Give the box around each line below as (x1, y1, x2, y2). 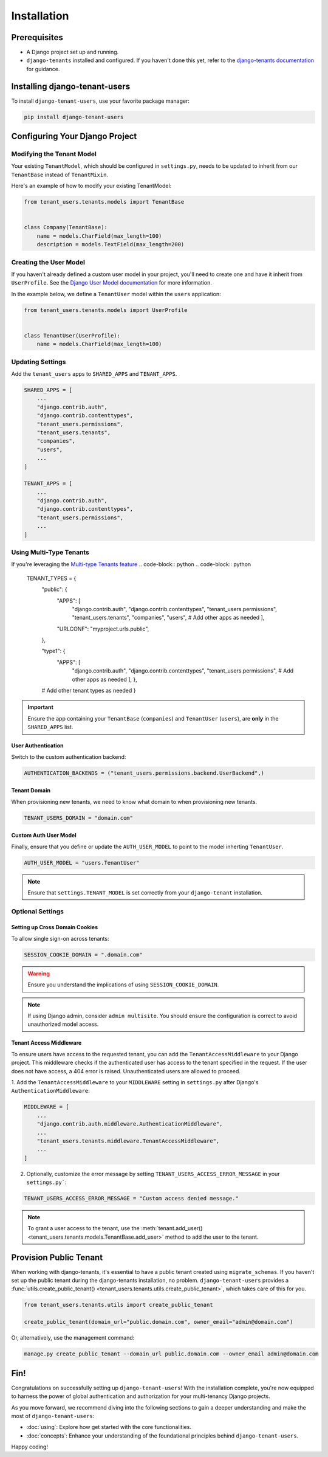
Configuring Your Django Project (11, 131, 137, 142)
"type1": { (41, 648, 66, 655)
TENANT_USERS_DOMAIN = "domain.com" (24, 814, 134, 821)
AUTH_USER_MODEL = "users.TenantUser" (24, 859, 140, 866)
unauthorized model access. (27, 1020, 99, 1028)
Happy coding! (11, 1443, 49, 1450)
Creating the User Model (11, 258, 85, 266)
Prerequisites (11, 32, 63, 43)
